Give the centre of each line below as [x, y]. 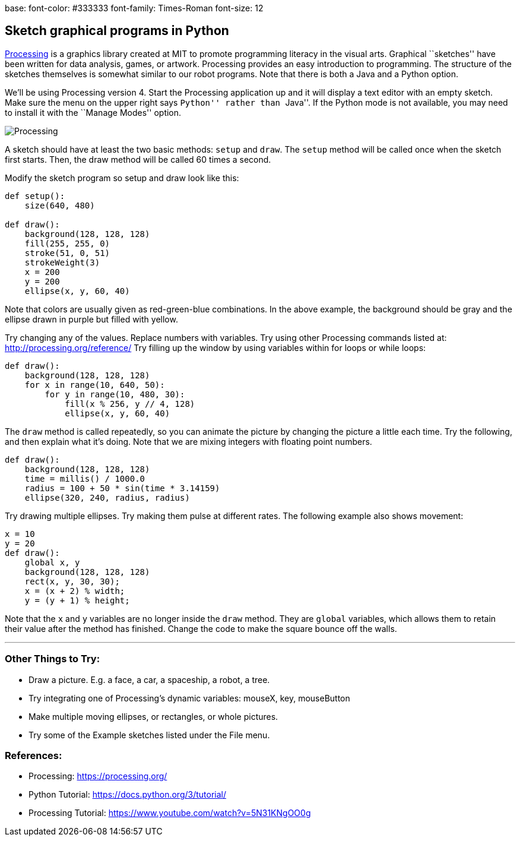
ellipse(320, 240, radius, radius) [107, 497]
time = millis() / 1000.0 [85, 478]
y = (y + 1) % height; [77, 600]
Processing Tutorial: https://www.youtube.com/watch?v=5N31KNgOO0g [170, 813]
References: [34, 755]
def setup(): [35, 196]
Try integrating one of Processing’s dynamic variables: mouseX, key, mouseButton [189, 698]
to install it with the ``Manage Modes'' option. [93, 112]
